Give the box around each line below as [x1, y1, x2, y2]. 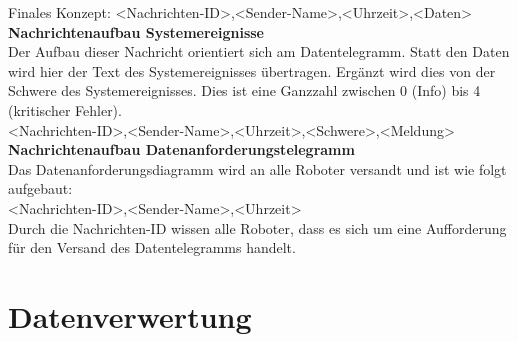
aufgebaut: [8, 178, 73, 199]
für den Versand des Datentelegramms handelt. [8, 237, 296, 258]
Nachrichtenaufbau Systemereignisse [8, 21, 264, 42]
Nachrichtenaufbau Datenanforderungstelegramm [8, 139, 355, 160]
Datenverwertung [8, 295, 252, 336]
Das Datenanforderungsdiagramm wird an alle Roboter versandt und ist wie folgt [8, 158, 507, 179]
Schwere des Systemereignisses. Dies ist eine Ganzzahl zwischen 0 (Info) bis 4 [8, 80, 481, 101]
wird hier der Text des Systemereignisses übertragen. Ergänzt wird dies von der [8, 60, 496, 81]
